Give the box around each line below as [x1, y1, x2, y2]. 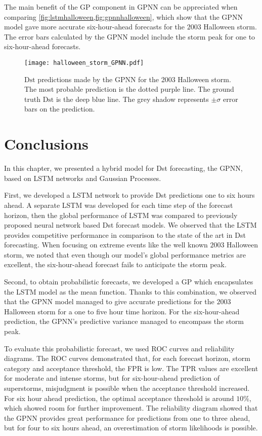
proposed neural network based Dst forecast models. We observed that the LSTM [4, 220, 257, 230]
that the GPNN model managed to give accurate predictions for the [4, 296, 214, 307]
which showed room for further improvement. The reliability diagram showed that [4, 403, 258, 413]
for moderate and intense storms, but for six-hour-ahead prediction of [4, 373, 220, 383]
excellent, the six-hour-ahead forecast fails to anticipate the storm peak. [4, 259, 227, 270]
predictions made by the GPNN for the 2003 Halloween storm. [37, 74, 231, 84]
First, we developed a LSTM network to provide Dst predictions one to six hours [4, 190, 255, 200]
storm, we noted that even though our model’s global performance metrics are [4, 249, 246, 260]
